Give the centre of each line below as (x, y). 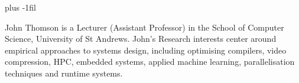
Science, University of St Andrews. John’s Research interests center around (141, 39)
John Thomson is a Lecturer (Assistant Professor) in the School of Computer (144, 27)
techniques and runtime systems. (64, 73)
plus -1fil (20, 7)
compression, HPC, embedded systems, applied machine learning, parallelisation (150, 62)
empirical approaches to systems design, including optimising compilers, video (146, 50)
